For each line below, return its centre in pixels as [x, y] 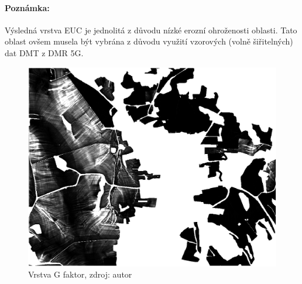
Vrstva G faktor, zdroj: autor [80, 274]
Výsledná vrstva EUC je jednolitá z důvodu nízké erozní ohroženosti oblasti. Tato [151, 30]
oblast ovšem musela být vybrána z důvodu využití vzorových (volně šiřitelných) [149, 41]
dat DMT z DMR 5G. [44, 52]
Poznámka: [27, 7]
